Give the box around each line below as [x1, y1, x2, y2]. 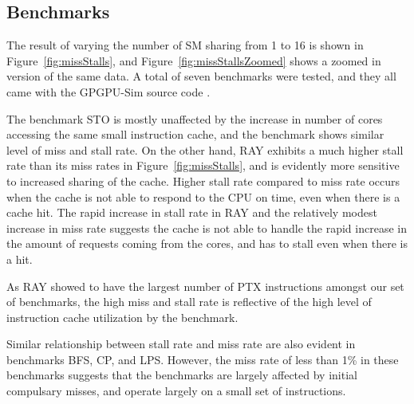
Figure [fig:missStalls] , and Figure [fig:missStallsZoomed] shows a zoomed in [6, 52, 381, 69]
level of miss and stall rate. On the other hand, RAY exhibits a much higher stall [6, 141, 404, 158]
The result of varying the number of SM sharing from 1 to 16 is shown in [6, 37, 364, 53]
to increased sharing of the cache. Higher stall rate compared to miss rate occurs [6, 172, 400, 189]
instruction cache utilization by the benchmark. [6, 308, 239, 325]
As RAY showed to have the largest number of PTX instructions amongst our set [6, 277, 404, 294]
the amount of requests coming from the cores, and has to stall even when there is [6, 235, 408, 252]
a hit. [6, 250, 33, 267]
